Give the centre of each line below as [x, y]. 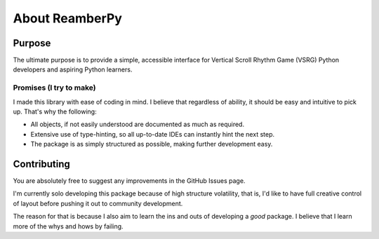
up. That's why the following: [55, 111]
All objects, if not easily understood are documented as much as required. [138, 124]
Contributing [41, 164]
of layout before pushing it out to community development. [98, 203]
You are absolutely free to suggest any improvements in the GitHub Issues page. [129, 181]
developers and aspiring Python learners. [73, 69]
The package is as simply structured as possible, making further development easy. [152, 144]
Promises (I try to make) [54, 88]
